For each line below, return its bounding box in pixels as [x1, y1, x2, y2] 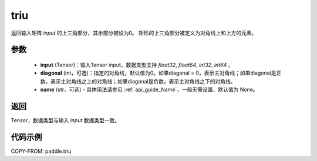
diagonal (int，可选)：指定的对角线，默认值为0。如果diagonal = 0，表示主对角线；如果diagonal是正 [40, 69, 282, 76]
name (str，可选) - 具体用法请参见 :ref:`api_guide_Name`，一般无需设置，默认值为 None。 [40, 86, 258, 93]
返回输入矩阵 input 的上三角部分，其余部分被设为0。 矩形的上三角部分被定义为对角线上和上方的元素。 [11, 29, 257, 36]
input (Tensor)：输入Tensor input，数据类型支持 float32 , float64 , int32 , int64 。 [40, 61, 234, 68]
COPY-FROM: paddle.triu [11, 147, 72, 155]
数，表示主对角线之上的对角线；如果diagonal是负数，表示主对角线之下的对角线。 [40, 78, 236, 85]
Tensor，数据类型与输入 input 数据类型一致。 [11, 117, 120, 124]
